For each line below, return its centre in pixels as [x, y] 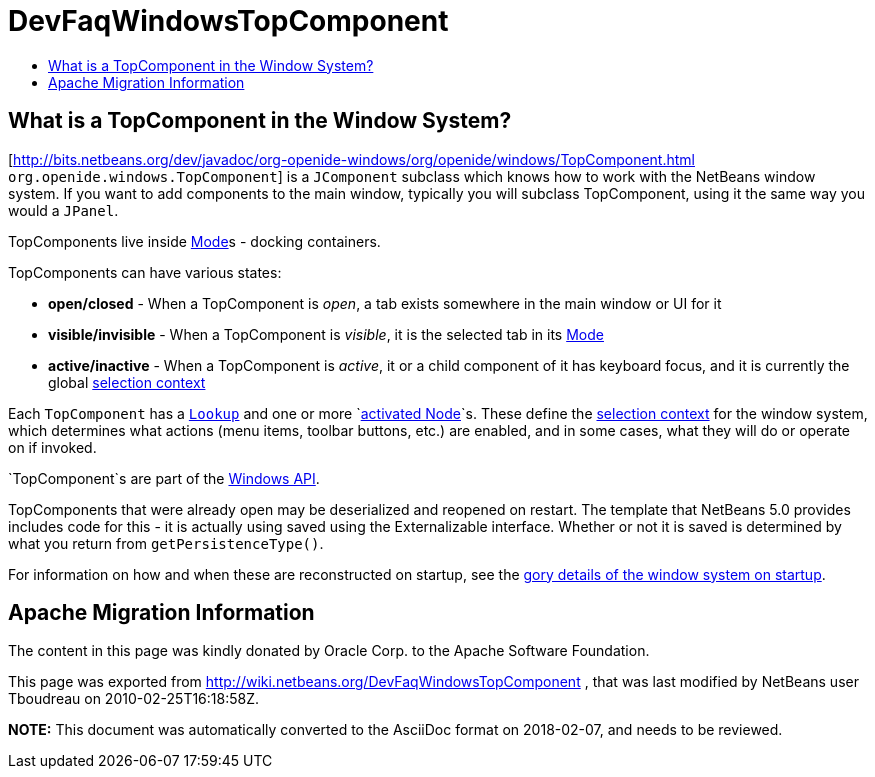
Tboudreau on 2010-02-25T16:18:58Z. [134, 699]
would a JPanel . [63, 210]
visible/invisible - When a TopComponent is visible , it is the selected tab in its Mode [326, 334]
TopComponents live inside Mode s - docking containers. [194, 241]
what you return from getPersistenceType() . [166, 543]
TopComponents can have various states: [145, 272]
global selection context [127, 382]
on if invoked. [52, 447]
